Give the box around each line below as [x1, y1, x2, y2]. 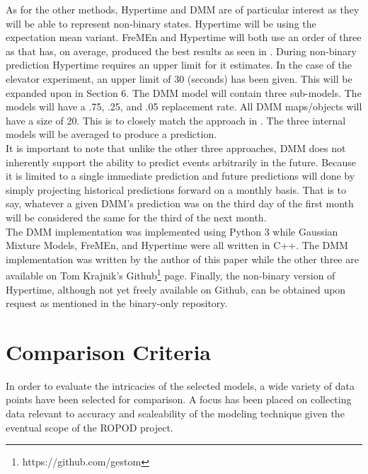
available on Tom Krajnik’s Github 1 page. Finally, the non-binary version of [6, 266, 335, 282]
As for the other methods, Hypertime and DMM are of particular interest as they [6, 2, 360, 16]
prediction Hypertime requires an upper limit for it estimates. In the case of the [6, 57, 352, 72]
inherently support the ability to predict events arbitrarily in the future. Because [6, 154, 357, 169]
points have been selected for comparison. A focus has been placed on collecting [6, 392, 352, 407]
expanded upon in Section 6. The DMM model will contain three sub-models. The [6, 85, 362, 100]
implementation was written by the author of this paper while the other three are [6, 251, 359, 266]
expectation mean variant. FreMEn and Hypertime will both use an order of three [6, 30, 362, 45]
